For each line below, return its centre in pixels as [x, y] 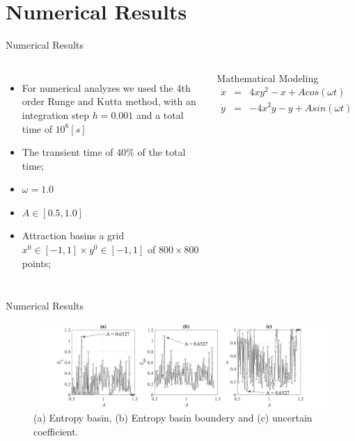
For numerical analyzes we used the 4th [106, 87]
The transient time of [68, 152]
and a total [160, 114]
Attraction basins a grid [73, 235]
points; [37, 263]
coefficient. [56, 431]
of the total [161, 152]
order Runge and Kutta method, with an [109, 101]
